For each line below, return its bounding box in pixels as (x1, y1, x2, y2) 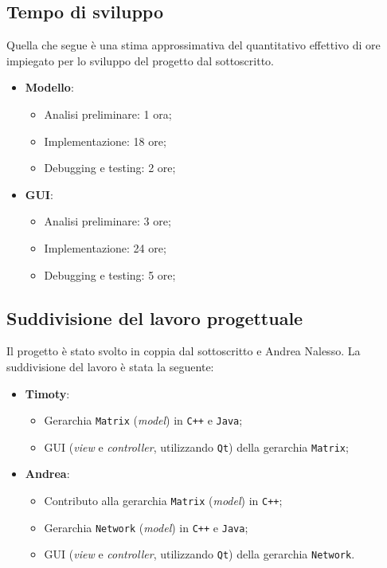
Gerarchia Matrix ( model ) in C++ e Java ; (44, 412, 243, 429)
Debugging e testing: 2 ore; (44, 159, 176, 176)
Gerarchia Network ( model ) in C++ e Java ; (44, 519, 248, 535)
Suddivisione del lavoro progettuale (6, 305, 303, 330)
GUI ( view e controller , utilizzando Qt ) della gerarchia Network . (44, 546, 355, 562)
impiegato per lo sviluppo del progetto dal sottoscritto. (6, 52, 274, 69)
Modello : (25, 79, 74, 96)
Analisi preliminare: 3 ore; (44, 213, 171, 229)
